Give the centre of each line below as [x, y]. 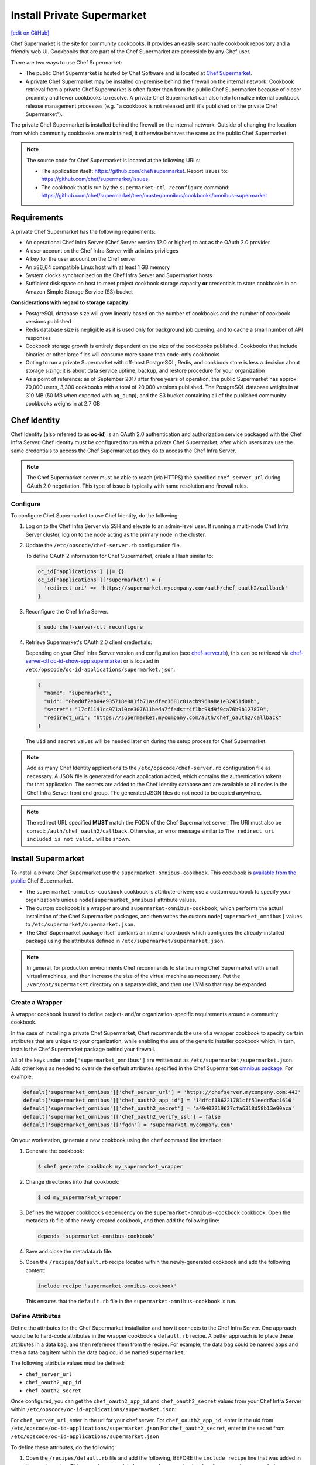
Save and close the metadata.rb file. [69, 1251]
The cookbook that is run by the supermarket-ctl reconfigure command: [135, 187]
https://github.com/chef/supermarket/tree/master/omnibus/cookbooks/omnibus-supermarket [154, 196]
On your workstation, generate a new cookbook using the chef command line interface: [117, 1140]
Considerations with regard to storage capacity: [71, 302]
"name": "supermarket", [78, 693]
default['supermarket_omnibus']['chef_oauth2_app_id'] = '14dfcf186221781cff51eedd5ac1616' [159, 1101]
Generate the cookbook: [55, 1151]
